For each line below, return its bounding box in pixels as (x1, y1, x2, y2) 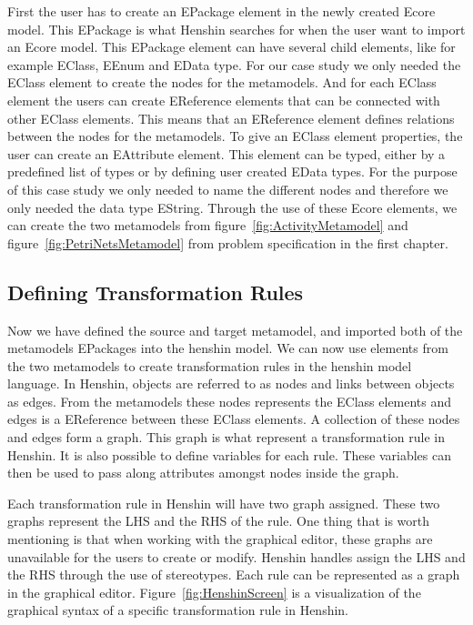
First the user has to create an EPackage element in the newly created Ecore (7, 2, 436, 20)
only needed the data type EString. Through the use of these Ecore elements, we (7, 197, 458, 217)
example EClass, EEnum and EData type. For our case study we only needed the (7, 55, 461, 74)
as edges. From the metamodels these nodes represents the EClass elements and (7, 391, 452, 410)
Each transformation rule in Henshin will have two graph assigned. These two (7, 493, 440, 512)
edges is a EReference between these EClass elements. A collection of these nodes (7, 409, 460, 428)
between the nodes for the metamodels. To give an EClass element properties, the (7, 126, 463, 146)
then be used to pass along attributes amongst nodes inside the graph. (7, 463, 399, 482)
